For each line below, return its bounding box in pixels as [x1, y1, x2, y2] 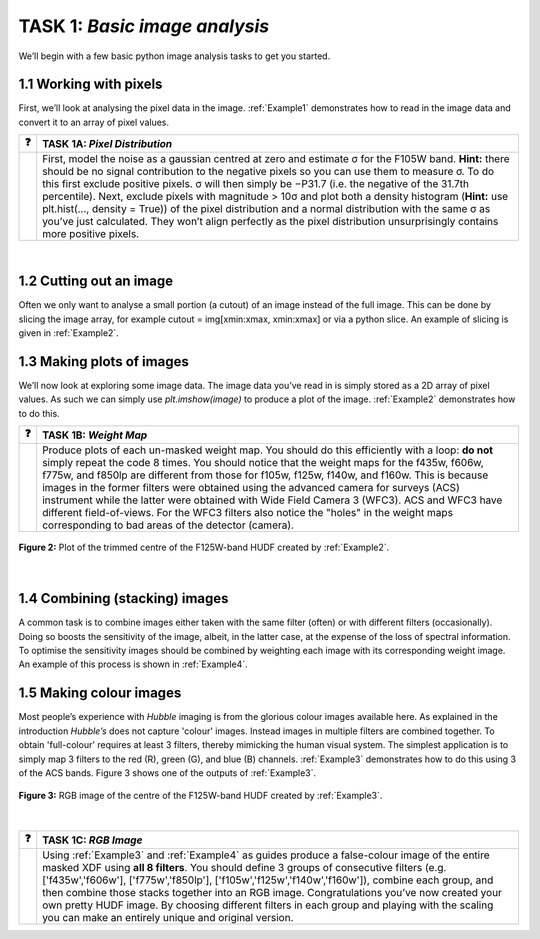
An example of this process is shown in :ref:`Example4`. [18, 658, 249, 670]
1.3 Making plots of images [18, 353, 189, 370]
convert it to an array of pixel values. [18, 116, 170, 128]
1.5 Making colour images [18, 685, 182, 702]
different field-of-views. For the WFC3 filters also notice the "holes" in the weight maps [41, 506, 454, 519]
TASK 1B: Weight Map [41, 428, 148, 442]
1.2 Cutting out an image [18, 273, 174, 290]
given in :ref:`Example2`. [18, 326, 119, 339]
